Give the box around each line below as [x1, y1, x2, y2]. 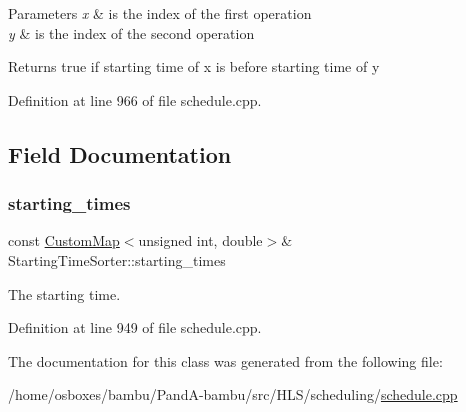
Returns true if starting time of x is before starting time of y [8, 56, 380, 77]
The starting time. [8, 283, 121, 304]
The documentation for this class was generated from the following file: [8, 350, 443, 371]
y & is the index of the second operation [8, 22, 255, 43]
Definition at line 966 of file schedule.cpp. [8, 89, 262, 110]
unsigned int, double [138, 230, 263, 251]
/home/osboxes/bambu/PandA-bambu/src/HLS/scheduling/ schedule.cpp [8, 384, 458, 405]
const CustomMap [8, 230, 120, 251]
